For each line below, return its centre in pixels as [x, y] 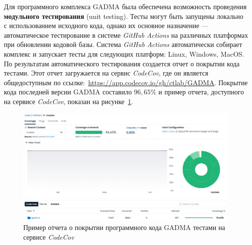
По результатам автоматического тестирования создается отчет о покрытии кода [122, 63]
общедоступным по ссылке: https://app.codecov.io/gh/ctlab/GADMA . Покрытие [126, 82]
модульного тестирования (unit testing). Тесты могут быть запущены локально [124, 16]
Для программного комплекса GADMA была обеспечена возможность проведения [125, 6]
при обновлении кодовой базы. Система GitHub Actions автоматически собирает [123, 44]
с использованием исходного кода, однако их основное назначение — [106, 25]
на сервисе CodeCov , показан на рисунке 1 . [69, 101]
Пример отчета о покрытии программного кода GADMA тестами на [124, 227]
